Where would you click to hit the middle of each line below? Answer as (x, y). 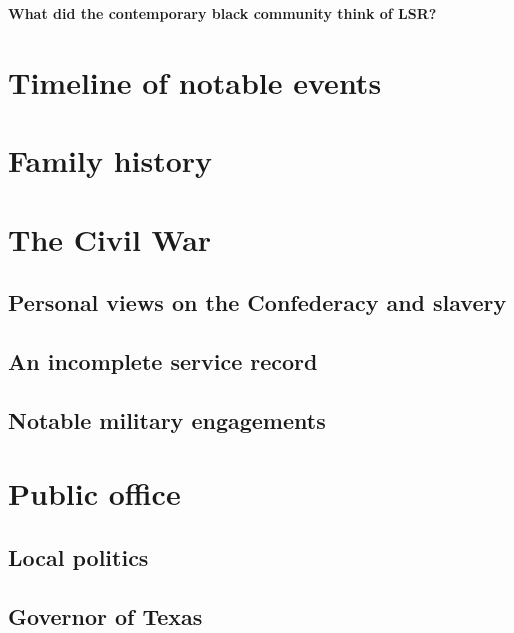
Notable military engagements (167, 419)
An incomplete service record (163, 360)
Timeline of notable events (195, 81)
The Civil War (110, 238)
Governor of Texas (105, 615)
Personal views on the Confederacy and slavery (257, 302)
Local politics (78, 556)
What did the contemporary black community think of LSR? (222, 13)
